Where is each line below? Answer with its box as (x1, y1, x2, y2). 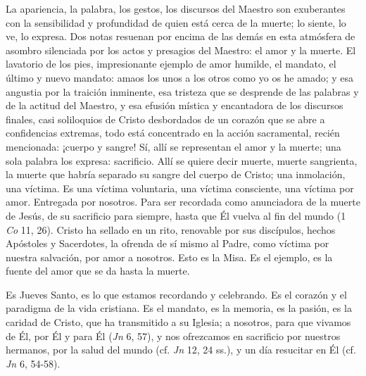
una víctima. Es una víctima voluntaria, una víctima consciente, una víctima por (6, 180, 354, 195)
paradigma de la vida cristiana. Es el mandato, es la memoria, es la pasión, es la (6, 301, 352, 315)
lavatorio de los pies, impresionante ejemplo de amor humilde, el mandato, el (6, 56, 336, 71)
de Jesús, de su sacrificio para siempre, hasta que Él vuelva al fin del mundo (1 (6, 208, 346, 223)
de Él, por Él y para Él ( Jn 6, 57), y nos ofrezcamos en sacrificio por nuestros (6, 328, 341, 343)
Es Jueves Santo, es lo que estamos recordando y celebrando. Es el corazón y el (6, 287, 347, 301)
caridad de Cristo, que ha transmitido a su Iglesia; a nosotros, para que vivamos (6, 315, 351, 330)
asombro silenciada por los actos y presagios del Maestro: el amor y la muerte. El (6, 42, 356, 57)
